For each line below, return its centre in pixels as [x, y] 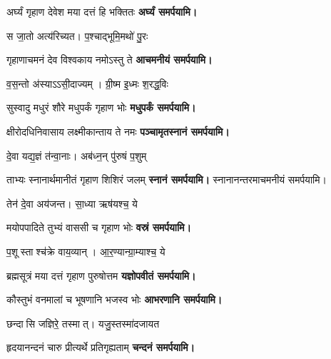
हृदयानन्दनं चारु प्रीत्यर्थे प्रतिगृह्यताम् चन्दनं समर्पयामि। [101, 347]
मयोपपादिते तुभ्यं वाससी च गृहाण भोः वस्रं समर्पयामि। [99, 227]
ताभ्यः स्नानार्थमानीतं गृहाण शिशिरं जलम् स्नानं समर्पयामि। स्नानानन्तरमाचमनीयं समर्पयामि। [167, 179]
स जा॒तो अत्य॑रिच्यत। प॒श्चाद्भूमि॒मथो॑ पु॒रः [77, 35]
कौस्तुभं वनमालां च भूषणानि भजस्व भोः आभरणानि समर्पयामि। [114, 299]
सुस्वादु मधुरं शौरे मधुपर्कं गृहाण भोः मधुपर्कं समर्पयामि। [101, 107]
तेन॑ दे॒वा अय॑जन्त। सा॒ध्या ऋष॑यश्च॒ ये [72, 203]
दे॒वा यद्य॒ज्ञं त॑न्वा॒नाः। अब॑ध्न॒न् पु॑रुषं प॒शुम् [77, 155]
